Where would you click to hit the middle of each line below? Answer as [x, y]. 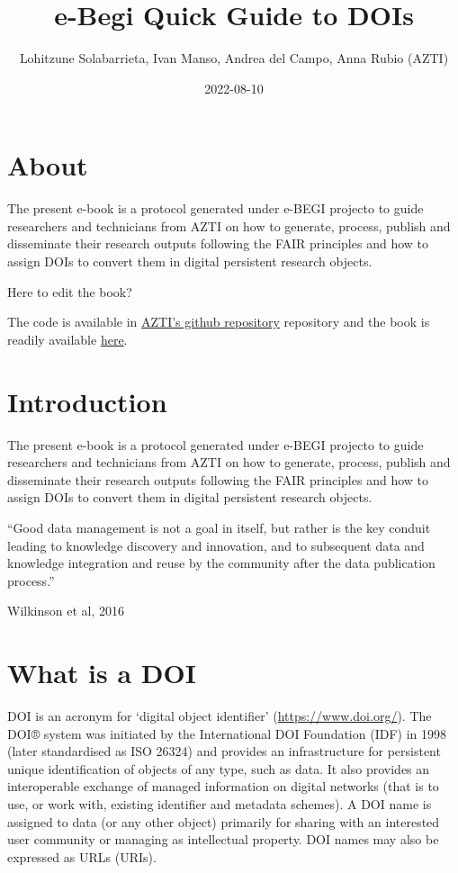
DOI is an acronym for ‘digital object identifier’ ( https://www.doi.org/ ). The [220, 715]
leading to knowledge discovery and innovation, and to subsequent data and [216, 545]
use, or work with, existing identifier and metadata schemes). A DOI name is [220, 803]
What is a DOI [102, 673]
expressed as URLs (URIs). [82, 856]
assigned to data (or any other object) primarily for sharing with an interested [224, 821]
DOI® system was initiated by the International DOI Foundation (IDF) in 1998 [227, 733]
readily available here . [67, 339]
